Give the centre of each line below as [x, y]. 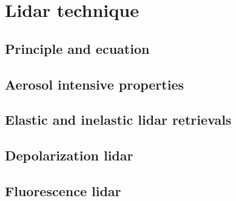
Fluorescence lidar [63, 190]
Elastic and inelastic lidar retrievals [118, 120]
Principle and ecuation [77, 48]
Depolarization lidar [69, 155]
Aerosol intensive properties [95, 84]
